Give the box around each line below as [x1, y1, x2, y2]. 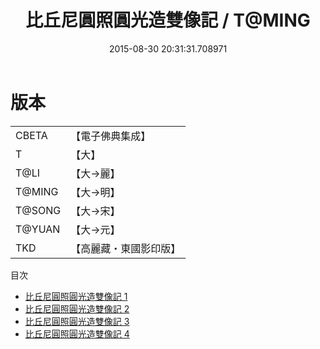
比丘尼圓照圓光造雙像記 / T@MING [25, 9, 311, 32]
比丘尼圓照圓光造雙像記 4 [24, 327, 130, 340]
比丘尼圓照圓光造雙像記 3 [24, 315, 130, 327]
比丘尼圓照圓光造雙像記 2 [24, 302, 130, 315]
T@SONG [15, 203, 62, 217]
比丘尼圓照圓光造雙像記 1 [24, 290, 128, 302]
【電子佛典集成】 [70, 129, 152, 143]
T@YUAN [15, 222, 61, 236]
